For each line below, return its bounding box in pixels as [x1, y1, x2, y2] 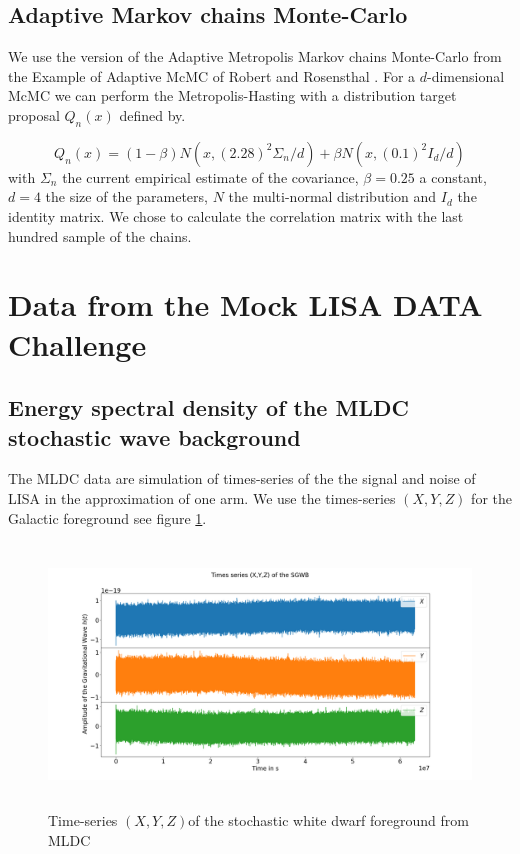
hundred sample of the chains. [8, 225, 192, 246]
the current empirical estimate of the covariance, [62, 166, 359, 187]
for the [471, 487, 512, 508]
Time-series [48, 810, 118, 831]
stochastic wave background [8, 421, 301, 452]
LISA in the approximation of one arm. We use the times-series [8, 487, 396, 508]
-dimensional [426, 65, 505, 86]
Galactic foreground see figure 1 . [8, 507, 207, 528]
